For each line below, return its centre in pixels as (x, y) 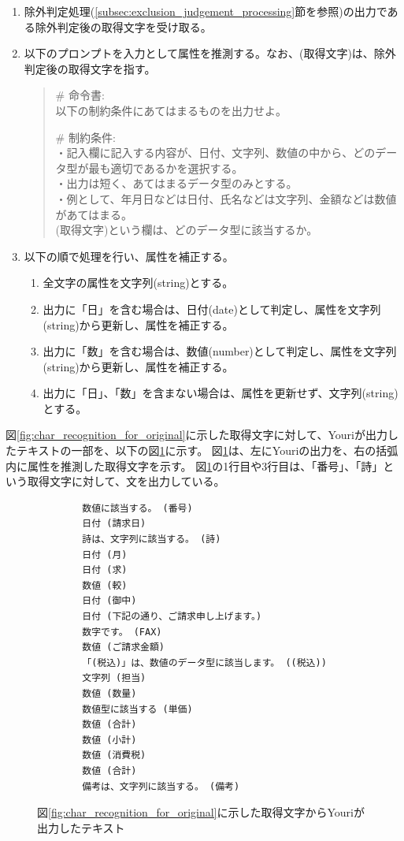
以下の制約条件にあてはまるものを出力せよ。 (171, 110)
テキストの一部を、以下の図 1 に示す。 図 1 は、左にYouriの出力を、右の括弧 (207, 450)
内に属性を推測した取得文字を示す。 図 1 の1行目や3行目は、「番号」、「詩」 (195, 465)
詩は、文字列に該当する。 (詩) (152, 540)
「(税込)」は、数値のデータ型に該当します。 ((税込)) (204, 662)
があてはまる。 (94, 214)
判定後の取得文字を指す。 (90, 68)
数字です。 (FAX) (122, 632)
